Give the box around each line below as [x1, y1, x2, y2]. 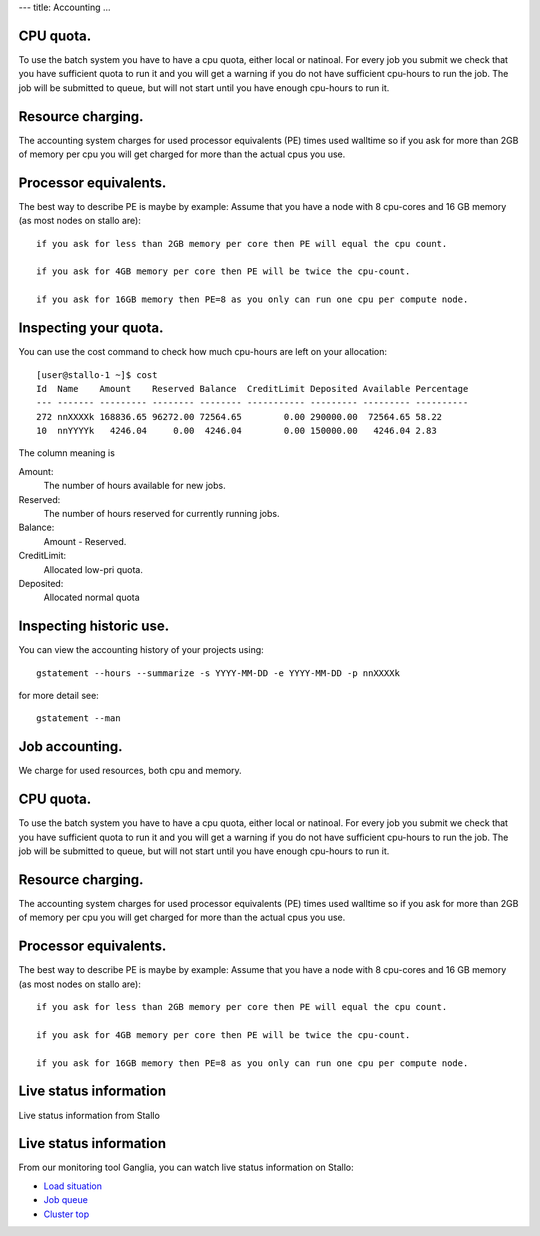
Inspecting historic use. [18, 618, 170, 635]
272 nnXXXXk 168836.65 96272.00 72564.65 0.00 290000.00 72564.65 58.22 [36, 411, 443, 422]
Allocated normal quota [43, 591, 140, 604]
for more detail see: [18, 690, 99, 702]
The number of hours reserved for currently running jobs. [43, 508, 280, 520]
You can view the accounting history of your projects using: [18, 644, 264, 656]
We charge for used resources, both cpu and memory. [18, 765, 242, 777]
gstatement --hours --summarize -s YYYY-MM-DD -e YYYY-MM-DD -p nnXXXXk [36, 667, 400, 679]
